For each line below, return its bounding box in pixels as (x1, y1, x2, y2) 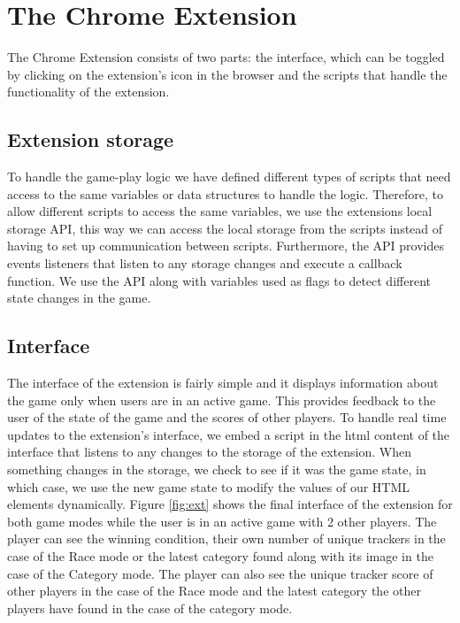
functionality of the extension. (7, 82, 170, 101)
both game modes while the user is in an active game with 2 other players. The (7, 511, 437, 530)
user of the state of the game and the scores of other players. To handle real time (7, 408, 447, 427)
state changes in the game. (7, 288, 151, 307)
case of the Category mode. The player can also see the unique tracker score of (7, 564, 433, 582)
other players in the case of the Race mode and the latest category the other (7, 581, 421, 600)
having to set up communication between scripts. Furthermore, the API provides (7, 236, 445, 255)
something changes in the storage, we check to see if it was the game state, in (7, 460, 426, 479)
